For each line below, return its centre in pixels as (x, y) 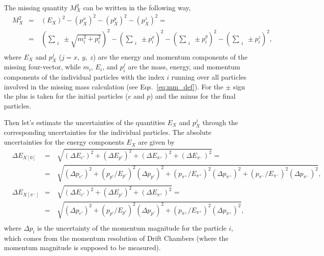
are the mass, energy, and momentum (184, 67)
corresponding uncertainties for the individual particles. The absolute (108, 132)
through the (220, 122)
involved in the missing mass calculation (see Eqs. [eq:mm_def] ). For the (114, 86)
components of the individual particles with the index (84, 77)
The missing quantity (36, 7)
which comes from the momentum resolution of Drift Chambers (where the (116, 238)
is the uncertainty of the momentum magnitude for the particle (132, 227)
